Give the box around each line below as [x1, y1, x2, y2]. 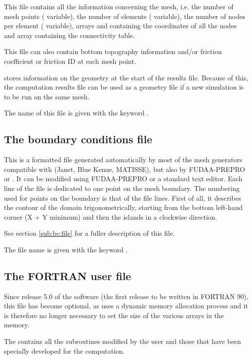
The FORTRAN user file [4, 268, 131, 283]
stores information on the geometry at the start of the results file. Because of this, [4, 72, 249, 82]
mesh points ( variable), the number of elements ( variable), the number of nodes [4, 11, 245, 21]
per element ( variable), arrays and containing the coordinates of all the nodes [4, 20, 237, 31]
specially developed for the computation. [4, 345, 125, 356]
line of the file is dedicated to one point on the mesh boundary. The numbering [4, 183, 240, 193]
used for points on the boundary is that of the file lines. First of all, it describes [4, 192, 241, 203]
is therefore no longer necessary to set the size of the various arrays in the [4, 310, 224, 320]
